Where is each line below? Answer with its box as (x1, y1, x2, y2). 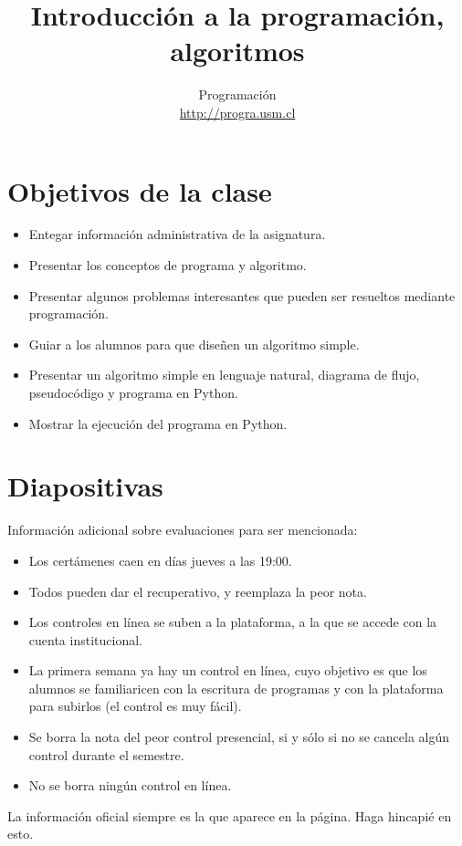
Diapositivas (7, 467, 163, 505)
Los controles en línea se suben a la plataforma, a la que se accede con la (28, 612, 437, 632)
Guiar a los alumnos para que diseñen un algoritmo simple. (28, 334, 360, 353)
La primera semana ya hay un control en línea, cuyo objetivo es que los (28, 661, 427, 680)
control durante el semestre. (28, 745, 184, 764)
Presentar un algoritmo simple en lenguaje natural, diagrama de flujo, (28, 365, 420, 384)
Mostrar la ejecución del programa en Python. (28, 413, 288, 433)
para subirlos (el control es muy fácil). (28, 696, 242, 715)
